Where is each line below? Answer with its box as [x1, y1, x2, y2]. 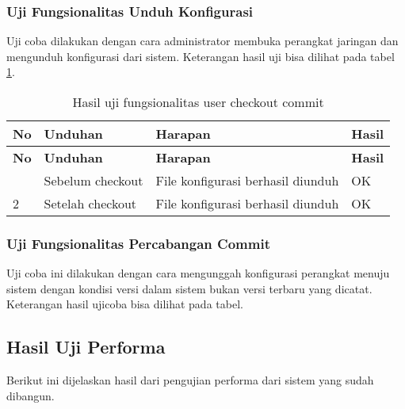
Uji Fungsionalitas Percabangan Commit [6, 233, 270, 253]
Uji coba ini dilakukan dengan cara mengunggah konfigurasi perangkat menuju [6, 265, 390, 281]
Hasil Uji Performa [6, 334, 166, 359]
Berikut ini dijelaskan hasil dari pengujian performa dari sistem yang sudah [6, 372, 374, 388]
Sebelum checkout [44, 171, 143, 189]
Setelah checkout [44, 194, 137, 212]
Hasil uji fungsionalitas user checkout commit [72, 93, 324, 111]
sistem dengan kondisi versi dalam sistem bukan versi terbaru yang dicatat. [6, 280, 373, 296]
